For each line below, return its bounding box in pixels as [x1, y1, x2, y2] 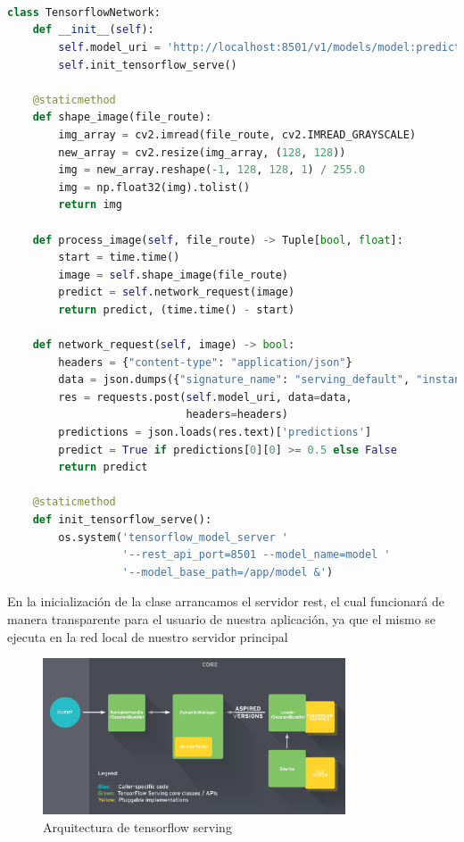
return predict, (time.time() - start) [58, 303, 295, 316]
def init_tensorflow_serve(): [32, 513, 212, 526]
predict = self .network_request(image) [58, 286, 295, 299]
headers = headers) [186, 408, 289, 421]
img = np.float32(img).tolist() [58, 180, 251, 194]
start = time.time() [58, 251, 180, 264]
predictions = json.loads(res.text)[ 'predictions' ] [58, 426, 372, 439]
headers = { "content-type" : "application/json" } [58, 355, 352, 369]
